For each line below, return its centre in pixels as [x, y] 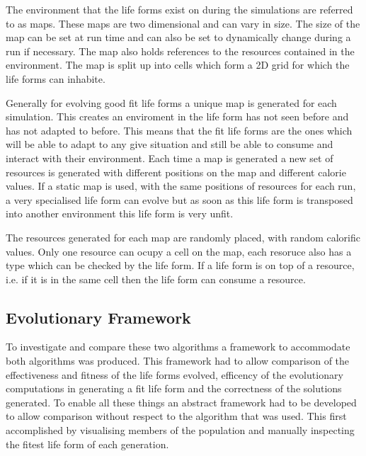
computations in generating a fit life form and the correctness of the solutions [174, 388]
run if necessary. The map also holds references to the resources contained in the [180, 51]
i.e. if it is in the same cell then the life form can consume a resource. [156, 279]
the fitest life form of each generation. [87, 444]
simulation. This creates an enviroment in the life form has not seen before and [177, 116]
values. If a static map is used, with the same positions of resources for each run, [181, 186]
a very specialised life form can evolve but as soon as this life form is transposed [179, 199]
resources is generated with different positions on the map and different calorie [176, 172]
